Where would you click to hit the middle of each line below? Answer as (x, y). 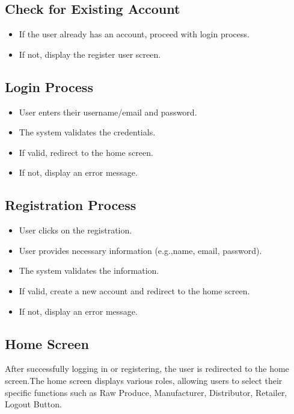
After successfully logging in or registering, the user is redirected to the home (147, 369)
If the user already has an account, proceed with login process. (134, 34)
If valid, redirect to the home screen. (86, 152)
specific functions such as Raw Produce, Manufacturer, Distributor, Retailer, (146, 392)
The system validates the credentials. (87, 132)
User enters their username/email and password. (108, 112)
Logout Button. (33, 404)
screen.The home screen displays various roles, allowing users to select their (144, 380)
